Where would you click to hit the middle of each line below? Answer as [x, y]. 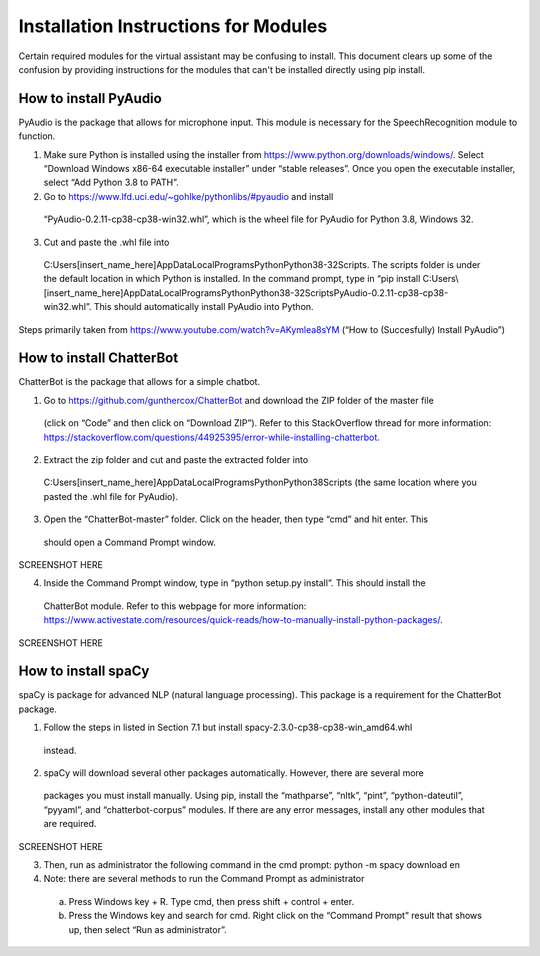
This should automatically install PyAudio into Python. [203, 307]
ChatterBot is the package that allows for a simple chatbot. [139, 382]
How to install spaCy [84, 671]
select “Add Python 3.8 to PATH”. [111, 182]
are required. [70, 824]
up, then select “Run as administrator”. [147, 929]
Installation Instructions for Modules [173, 26]
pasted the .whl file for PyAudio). [111, 496]
